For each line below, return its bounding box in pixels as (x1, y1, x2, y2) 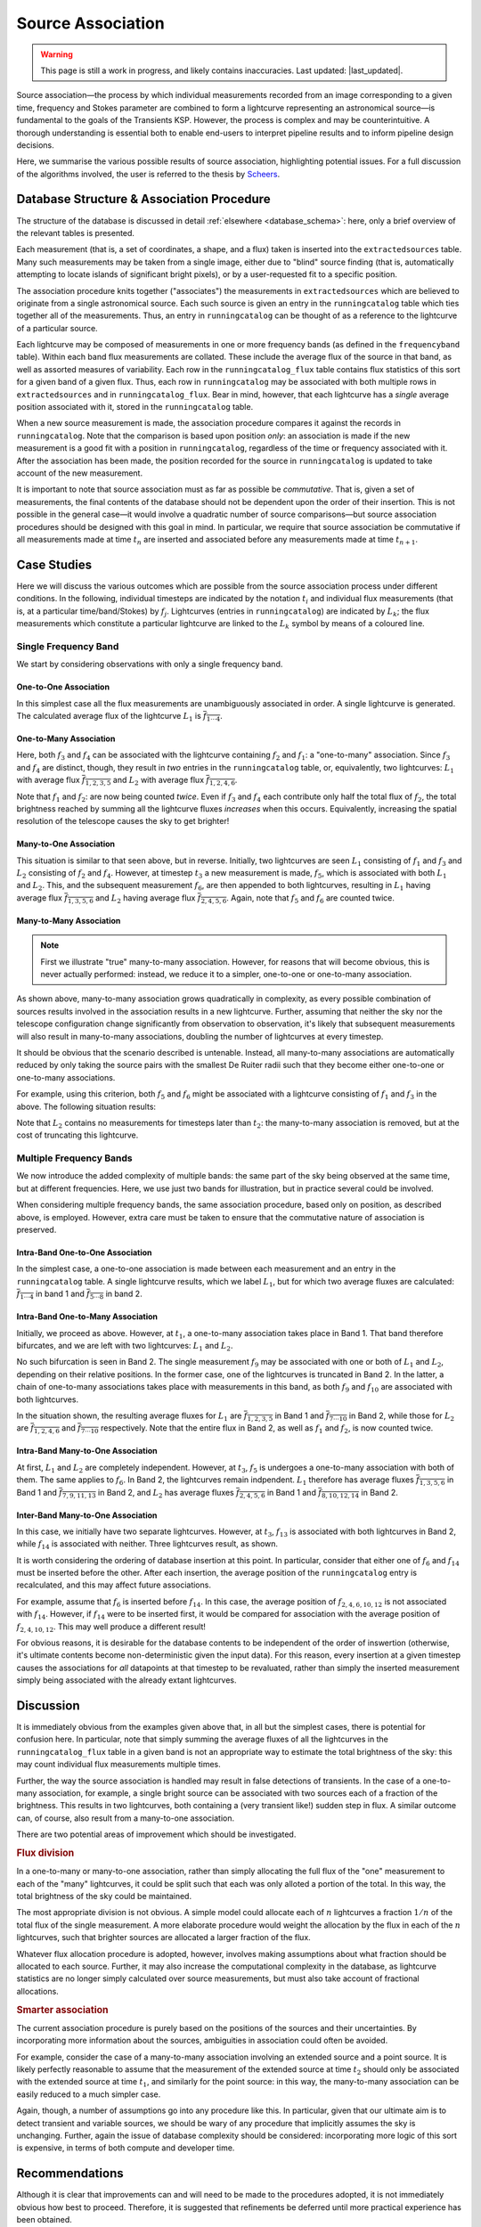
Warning (40, 49, 73, 60)
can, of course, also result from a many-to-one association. (16, 1813, 235, 1823)
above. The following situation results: (16, 1101, 156, 1112)
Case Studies (16, 557, 93, 572)
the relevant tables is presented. (16, 227, 135, 238)
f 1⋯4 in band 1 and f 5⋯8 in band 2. (16, 1288, 143, 1301)
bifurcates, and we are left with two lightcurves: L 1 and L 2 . (16, 1340, 233, 1353)
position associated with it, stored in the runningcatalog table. (16, 402, 254, 412)
